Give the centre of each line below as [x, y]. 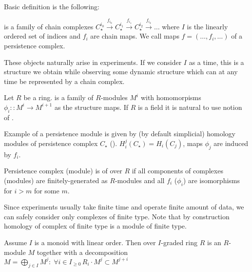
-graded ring [179, 242]
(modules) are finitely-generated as [56, 180]
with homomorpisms [171, 97]
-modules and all [140, 180]
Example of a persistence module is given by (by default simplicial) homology [120, 134]
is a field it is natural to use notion [190, 107]
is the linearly [207, 26]
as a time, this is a [216, 62]
